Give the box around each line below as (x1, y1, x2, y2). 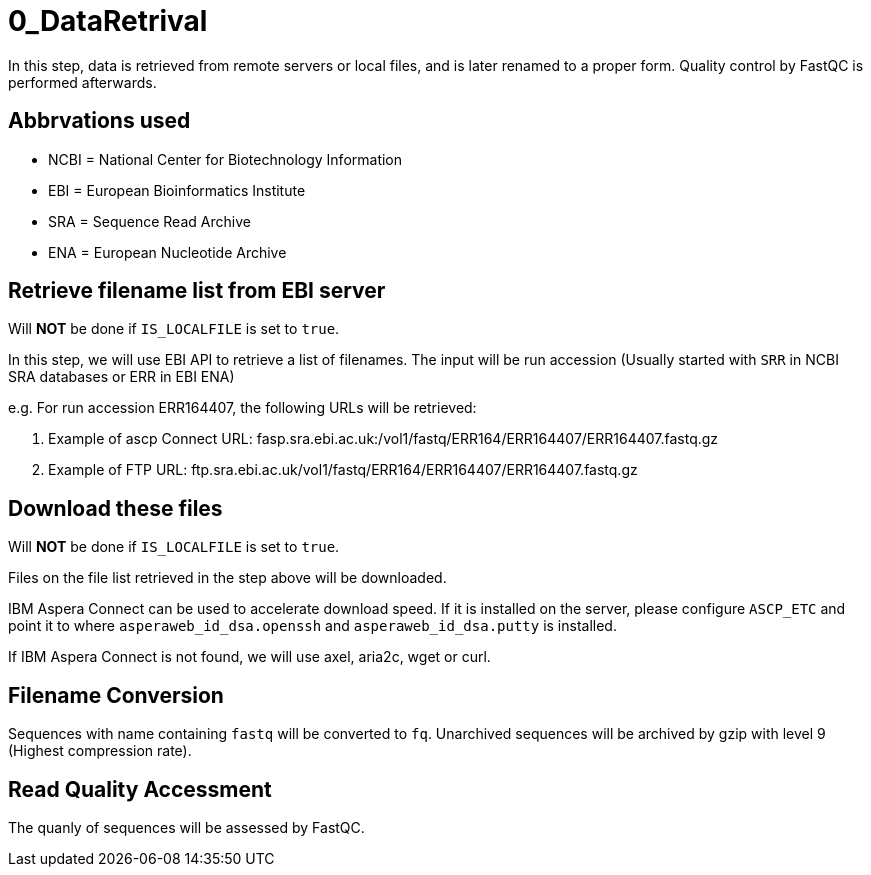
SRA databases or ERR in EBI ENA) (8, 368, 235, 386)
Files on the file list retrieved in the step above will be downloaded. (8, 569, 447, 587)
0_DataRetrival (8, 4, 208, 38)
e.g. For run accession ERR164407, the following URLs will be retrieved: (8, 399, 477, 417)
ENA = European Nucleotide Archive (48, 243, 287, 261)
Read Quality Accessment (8, 776, 272, 802)
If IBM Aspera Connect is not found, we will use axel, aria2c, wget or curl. (8, 648, 491, 666)
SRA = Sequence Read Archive (48, 212, 251, 230)
